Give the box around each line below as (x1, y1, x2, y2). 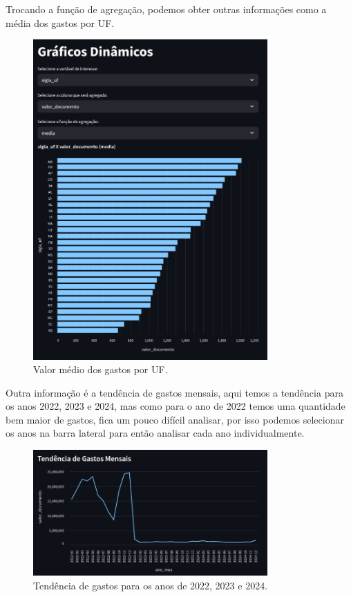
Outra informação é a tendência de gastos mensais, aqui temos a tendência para (6, 385, 343, 399)
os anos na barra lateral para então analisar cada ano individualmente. (6, 426, 305, 440)
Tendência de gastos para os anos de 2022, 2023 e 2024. (33, 578, 268, 592)
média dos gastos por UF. (6, 15, 115, 30)
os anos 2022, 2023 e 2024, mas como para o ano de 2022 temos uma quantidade (6, 399, 345, 413)
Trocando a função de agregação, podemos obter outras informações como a (6, 2, 327, 16)
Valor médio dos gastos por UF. (33, 362, 168, 377)
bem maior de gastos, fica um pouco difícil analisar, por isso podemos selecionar (6, 412, 344, 426)
